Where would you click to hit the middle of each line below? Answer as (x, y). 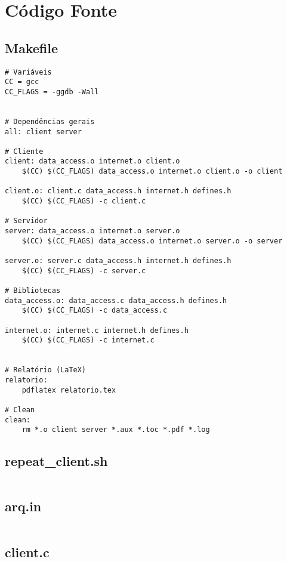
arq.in (23, 506)
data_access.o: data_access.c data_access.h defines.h (116, 300)
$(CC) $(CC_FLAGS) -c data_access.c (95, 311)
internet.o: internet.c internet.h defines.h (97, 330)
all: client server (43, 132)
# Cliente (24, 151)
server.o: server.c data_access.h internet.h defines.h (118, 261)
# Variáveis (28, 72)
